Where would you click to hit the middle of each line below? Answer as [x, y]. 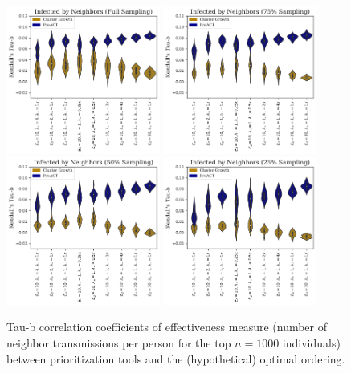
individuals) [311, 342]
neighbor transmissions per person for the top [119, 342]
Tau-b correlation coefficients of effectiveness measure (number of [167, 327]
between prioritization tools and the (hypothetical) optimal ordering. [176, 358]
